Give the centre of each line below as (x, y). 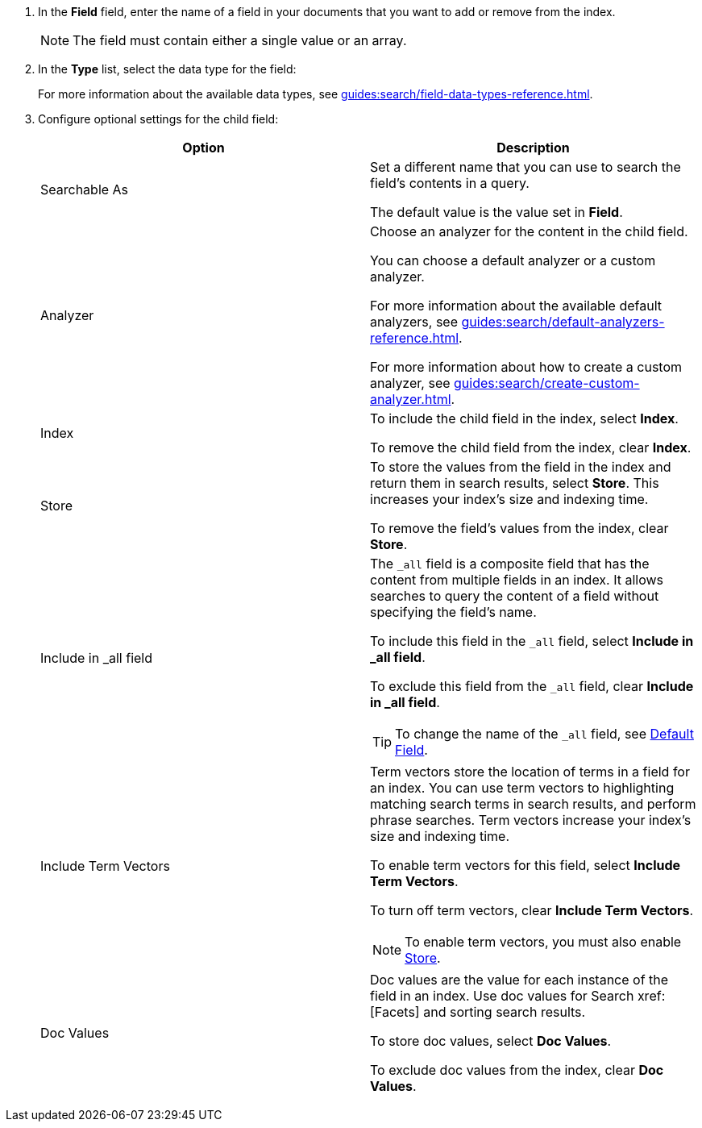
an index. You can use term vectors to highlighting (522, 788)
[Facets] (395, 1012)
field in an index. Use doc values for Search (502, 996)
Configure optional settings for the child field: (158, 119)
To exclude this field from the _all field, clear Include (532, 686)
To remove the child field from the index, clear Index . (531, 447)
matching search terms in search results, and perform (533, 804)
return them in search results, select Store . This (515, 483)
